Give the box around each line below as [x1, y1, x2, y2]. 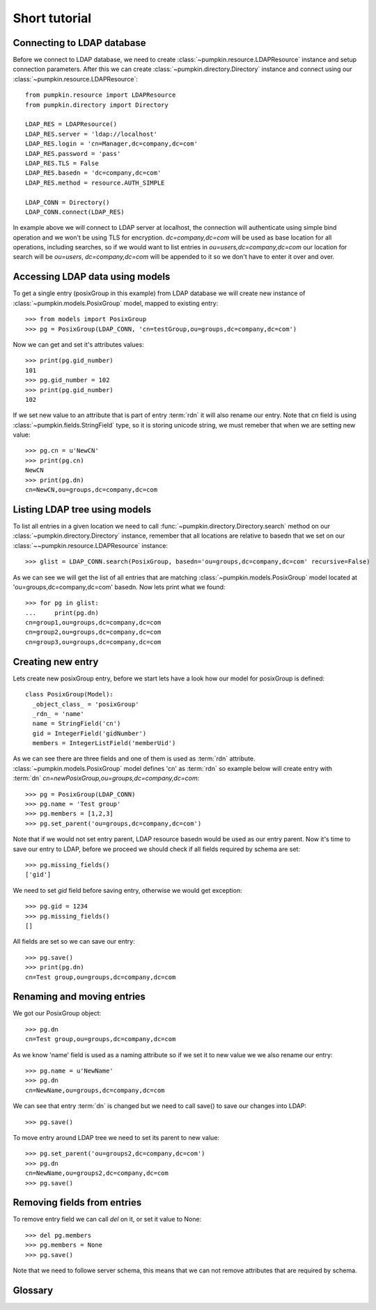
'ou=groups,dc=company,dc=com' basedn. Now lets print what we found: [13, 582, 226, 591]
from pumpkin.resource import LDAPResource [25, 91, 176, 99]
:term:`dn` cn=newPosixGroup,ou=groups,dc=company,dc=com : [13, 774, 200, 783]
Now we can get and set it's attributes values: [13, 340, 144, 348]
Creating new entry [13, 655, 99, 668]
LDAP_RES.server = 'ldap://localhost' [25, 130, 158, 138]
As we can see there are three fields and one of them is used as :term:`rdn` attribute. [13, 754, 256, 763]
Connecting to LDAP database [13, 37, 146, 49]
